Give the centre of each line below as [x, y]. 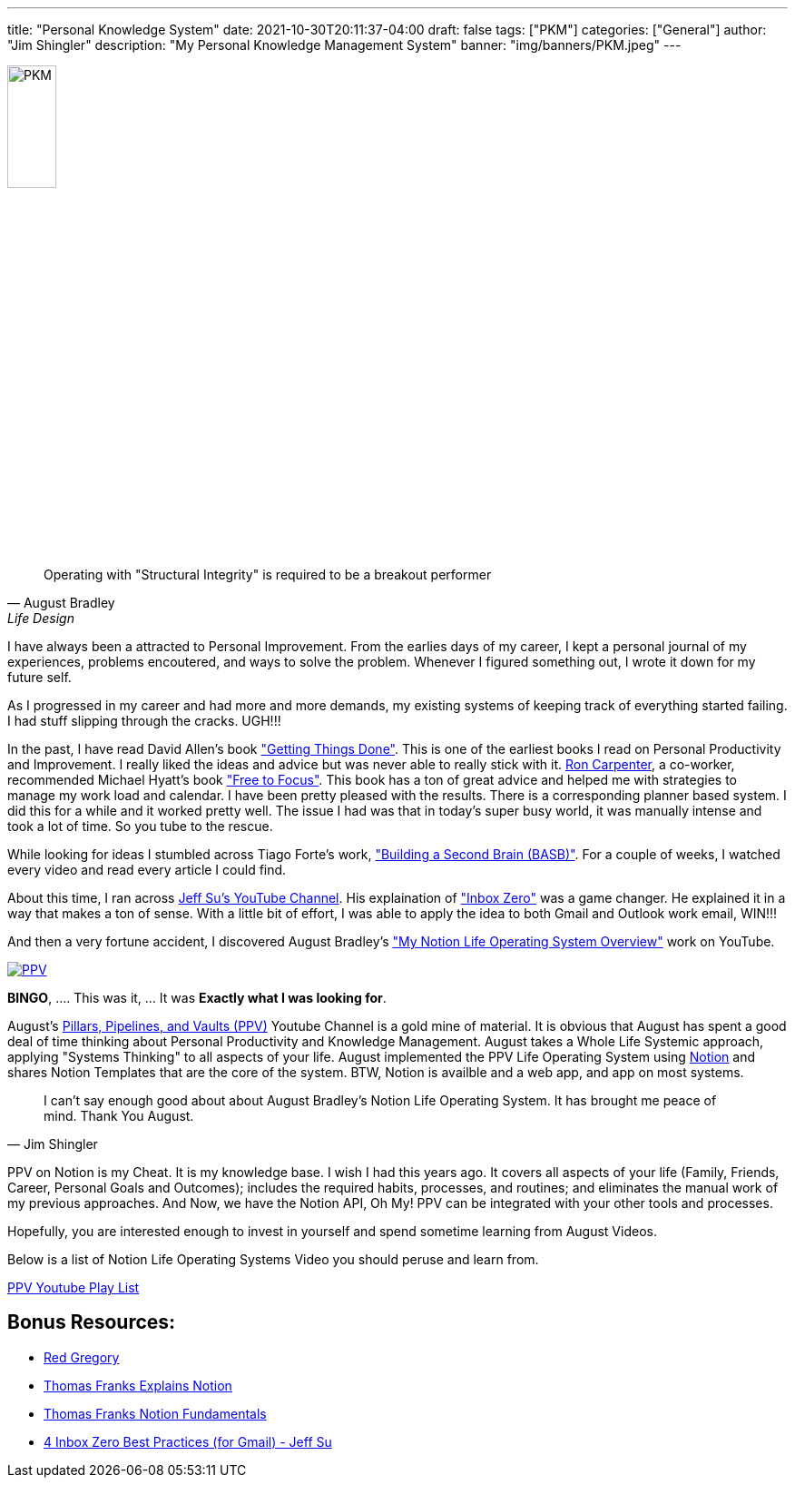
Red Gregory [82, 1357]
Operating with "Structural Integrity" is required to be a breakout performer [268, 574]
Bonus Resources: [92, 1322]
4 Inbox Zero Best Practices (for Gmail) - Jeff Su [188, 1441]
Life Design [41, 618]
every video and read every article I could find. [147, 870]
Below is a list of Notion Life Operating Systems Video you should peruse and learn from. [273, 1259]
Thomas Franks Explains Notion [138, 1385]
